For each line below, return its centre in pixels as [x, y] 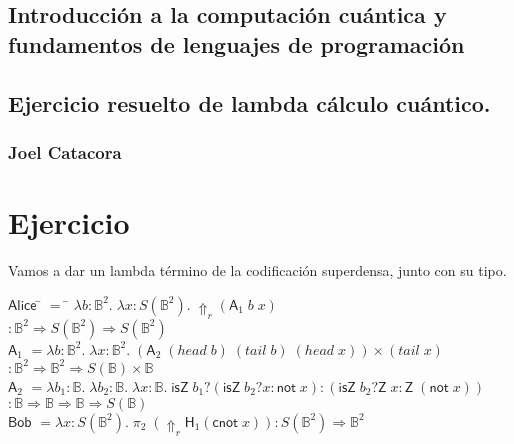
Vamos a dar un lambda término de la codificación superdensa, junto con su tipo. [257, 269]
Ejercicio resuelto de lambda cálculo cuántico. [249, 102]
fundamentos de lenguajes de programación [236, 43]
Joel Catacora [65, 151]
